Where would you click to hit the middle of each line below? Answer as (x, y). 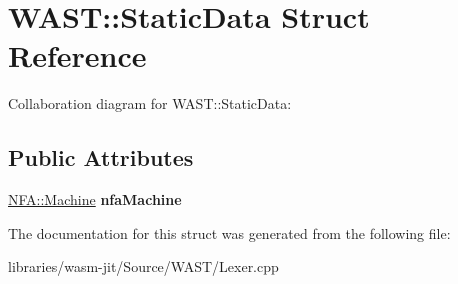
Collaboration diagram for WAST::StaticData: (150, 103)
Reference (77, 55)
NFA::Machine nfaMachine (95, 199)
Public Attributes (101, 157)
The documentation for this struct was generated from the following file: (229, 232)
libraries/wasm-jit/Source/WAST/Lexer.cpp (143, 266)
